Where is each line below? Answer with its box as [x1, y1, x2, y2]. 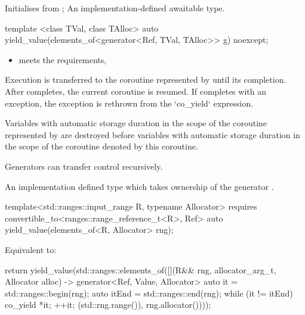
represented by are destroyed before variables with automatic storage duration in [5, 128, 300, 141]
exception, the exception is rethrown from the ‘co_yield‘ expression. [5, 96, 254, 109]
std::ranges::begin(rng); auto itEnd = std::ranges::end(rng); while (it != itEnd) [5, 286, 293, 299]
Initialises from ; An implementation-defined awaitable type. [5, 2, 225, 14]
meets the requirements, [19, 53, 107, 66]
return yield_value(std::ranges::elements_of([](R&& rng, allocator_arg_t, [5, 263, 276, 276]
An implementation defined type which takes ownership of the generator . [5, 180, 274, 192]
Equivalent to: [5, 243, 57, 255]
